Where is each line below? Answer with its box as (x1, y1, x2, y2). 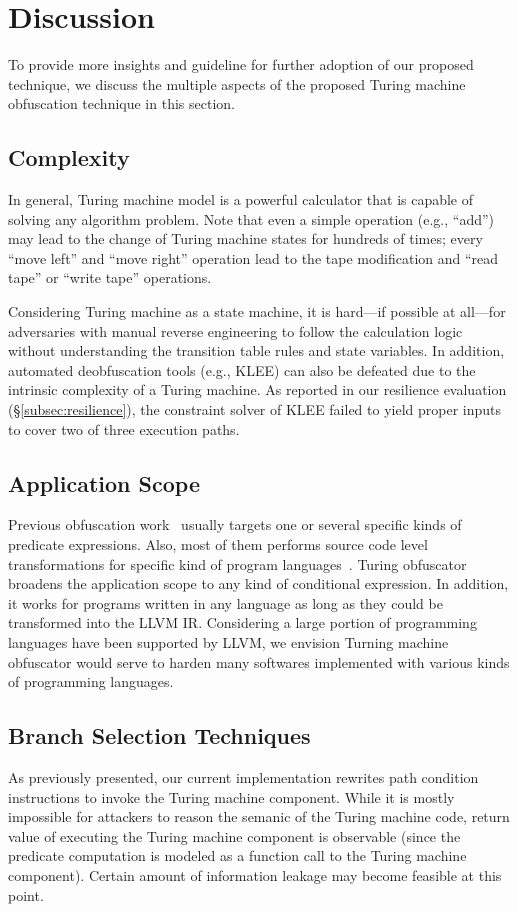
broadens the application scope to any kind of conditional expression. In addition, (8, 573, 509, 594)
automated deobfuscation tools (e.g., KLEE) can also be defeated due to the (8, 359, 476, 380)
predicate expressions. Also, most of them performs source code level (8, 534, 428, 555)
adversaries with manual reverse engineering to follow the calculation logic (8, 320, 463, 341)
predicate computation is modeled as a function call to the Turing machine (8, 845, 467, 866)
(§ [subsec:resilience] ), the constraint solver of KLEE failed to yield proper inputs (8, 399, 502, 420)
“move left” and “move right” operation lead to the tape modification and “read (8, 247, 499, 268)
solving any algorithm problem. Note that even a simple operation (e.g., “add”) (8, 208, 495, 229)
